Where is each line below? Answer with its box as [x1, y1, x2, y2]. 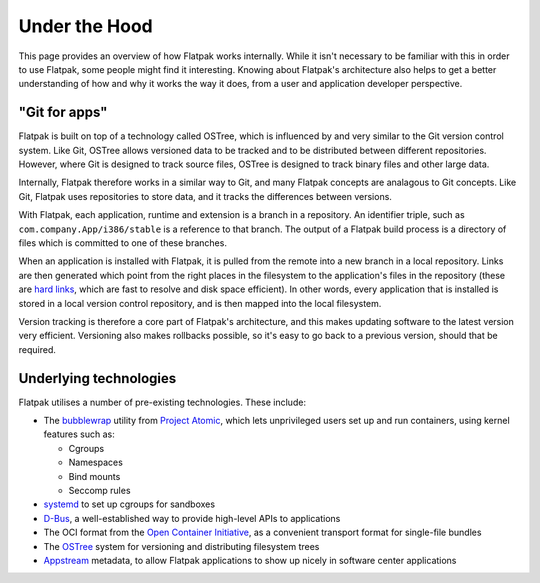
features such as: [43, 428, 115, 440]
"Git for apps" [18, 104, 108, 121]
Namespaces [68, 456, 124, 469]
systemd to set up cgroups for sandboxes [43, 498, 215, 510]
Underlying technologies [18, 370, 177, 387]
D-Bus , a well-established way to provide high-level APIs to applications [43, 512, 341, 524]
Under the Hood [18, 15, 154, 37]
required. [18, 343, 57, 355]
